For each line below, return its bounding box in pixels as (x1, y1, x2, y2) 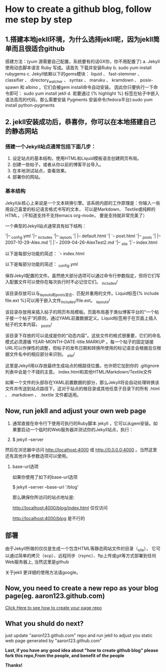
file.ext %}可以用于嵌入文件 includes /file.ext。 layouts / (5, 297, 111, 304)
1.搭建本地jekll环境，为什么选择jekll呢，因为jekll (5, 35, 154, 43)
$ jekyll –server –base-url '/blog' (12, 484, 79, 490)
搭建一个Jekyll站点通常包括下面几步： (5, 143, 97, 150)
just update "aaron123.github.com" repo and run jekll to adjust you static (5, 632, 153, 639)
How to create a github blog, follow (5, 3, 152, 15)
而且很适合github (11, 44, 65, 53)
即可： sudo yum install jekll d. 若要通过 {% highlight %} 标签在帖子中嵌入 (9, 90, 160, 96)
